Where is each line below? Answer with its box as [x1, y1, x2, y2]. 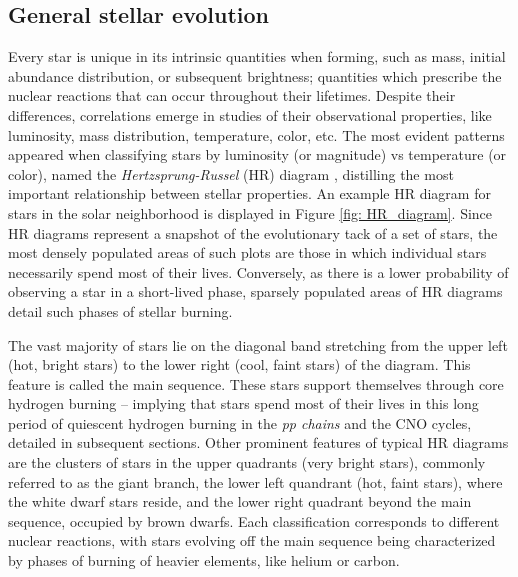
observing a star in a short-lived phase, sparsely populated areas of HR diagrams [8, 281, 503, 302]
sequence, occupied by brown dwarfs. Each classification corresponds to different [8, 510, 500, 531]
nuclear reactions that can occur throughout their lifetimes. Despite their [8, 85, 456, 106]
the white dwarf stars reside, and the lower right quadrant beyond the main [8, 491, 472, 512]
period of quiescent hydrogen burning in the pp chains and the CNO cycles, [8, 412, 472, 433]
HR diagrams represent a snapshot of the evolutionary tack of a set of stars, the [8, 222, 498, 243]
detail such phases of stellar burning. [8, 300, 233, 321]
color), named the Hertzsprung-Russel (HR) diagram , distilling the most [8, 163, 454, 184]
